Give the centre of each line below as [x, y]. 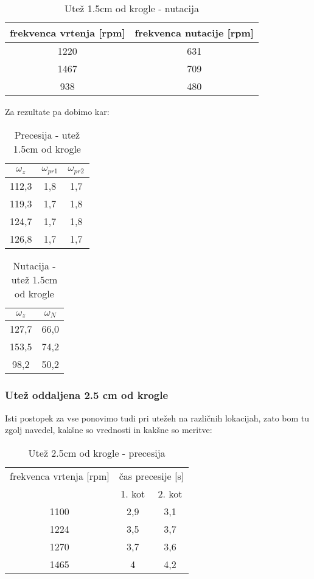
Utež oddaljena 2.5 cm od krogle [87, 395]
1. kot [133, 493]
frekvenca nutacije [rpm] [194, 33]
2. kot [170, 493]
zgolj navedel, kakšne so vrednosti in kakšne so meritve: [109, 430]
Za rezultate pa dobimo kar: [57, 111]
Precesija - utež [47, 134]
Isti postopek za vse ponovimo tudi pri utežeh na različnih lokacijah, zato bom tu [157, 418]
